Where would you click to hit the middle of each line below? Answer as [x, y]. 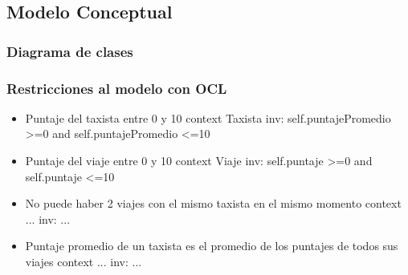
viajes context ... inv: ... [84, 261]
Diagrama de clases [70, 51]
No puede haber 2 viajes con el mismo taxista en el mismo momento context [213, 203]
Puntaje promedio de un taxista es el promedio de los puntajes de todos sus [212, 246]
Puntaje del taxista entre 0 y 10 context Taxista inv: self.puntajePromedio [208, 117]
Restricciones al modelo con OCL [117, 88]
